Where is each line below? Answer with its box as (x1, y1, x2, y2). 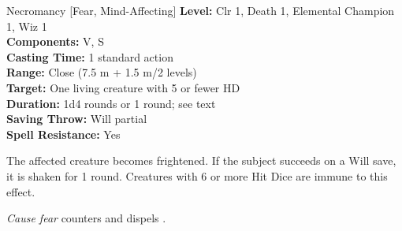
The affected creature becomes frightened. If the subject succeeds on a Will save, (6, 152, 396, 169)
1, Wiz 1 (6, 17, 47, 34)
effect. (6, 183, 35, 199)
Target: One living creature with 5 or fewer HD (6, 79, 240, 95)
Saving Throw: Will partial (6, 110, 147, 127)
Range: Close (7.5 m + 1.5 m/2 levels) (6, 64, 197, 80)
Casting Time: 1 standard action (6, 48, 173, 65)
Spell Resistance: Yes (6, 125, 121, 142)
